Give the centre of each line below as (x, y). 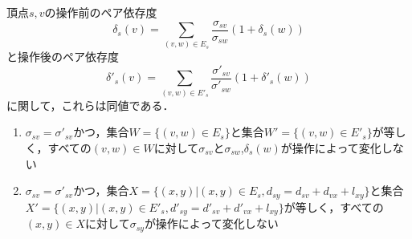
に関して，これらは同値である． (90, 105)
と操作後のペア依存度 (63, 57)
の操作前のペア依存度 (101, 12)
